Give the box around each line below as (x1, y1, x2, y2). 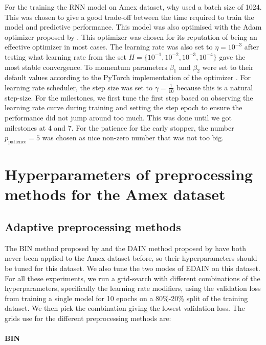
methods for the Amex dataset (5, 184, 226, 205)
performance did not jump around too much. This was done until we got (5, 112, 232, 122)
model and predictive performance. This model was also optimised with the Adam (5, 21, 262, 32)
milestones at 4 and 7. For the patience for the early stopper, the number (5, 122, 234, 133)
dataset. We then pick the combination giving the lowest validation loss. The (5, 303, 245, 313)
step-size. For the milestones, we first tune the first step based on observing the (5, 92, 253, 103)
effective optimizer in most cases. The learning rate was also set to (5, 41, 213, 52)
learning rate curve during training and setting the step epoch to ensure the (5, 102, 242, 113)
